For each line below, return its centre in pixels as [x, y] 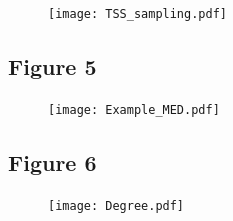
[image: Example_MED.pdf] [134, 109]
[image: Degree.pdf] [116, 205]
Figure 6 [52, 161]
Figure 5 [52, 66]
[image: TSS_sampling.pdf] [137, 14]
